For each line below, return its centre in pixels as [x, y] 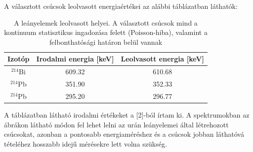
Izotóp [19, 59]
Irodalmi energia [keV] [75, 59]
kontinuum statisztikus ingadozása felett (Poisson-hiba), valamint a [106, 32]
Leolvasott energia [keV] [163, 59]
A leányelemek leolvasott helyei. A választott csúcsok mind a [106, 22]
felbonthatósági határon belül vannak [106, 42]
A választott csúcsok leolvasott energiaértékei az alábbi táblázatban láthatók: [121, 6]
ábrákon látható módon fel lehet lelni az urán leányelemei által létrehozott [116, 124]
